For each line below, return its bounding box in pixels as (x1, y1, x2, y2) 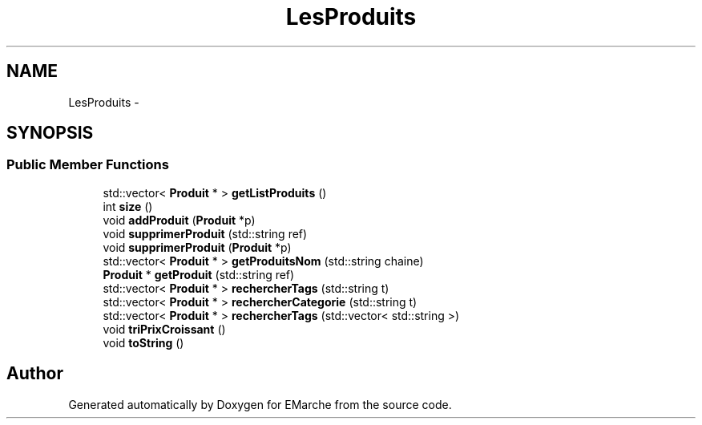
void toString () (103, 335, 184, 350)
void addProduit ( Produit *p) (103, 212, 256, 227)
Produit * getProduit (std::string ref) (103, 267, 295, 281)
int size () (103, 199, 153, 213)
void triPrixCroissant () (103, 322, 226, 336)
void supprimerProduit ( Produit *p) (103, 240, 292, 254)
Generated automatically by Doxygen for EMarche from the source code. (68, 397, 452, 411)
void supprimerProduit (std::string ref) (103, 226, 308, 241)
